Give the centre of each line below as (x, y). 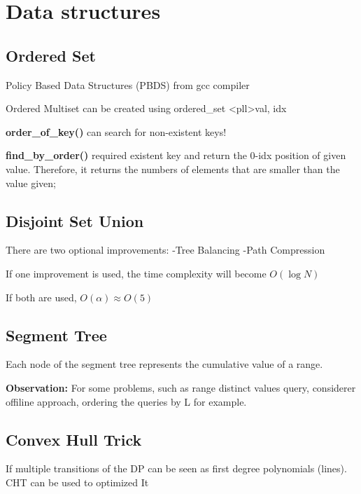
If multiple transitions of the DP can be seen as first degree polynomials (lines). (176, 468)
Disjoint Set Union (75, 220)
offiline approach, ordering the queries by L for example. (126, 401)
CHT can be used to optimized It (77, 482)
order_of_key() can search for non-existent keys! (116, 131)
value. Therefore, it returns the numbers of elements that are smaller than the (173, 169)
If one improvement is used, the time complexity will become (136, 273)
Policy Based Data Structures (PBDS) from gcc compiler (128, 84)
